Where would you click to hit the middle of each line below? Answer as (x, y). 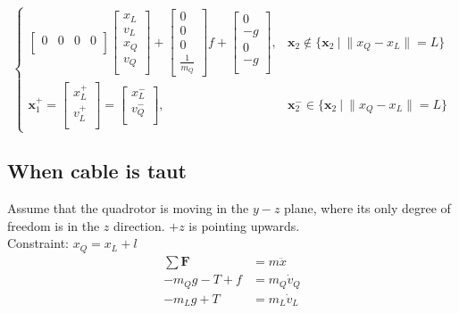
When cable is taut (97, 171)
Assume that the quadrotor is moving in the (128, 208)
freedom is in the (54, 225)
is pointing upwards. (244, 225)
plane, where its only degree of (367, 208)
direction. (139, 225)
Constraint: (38, 243)
